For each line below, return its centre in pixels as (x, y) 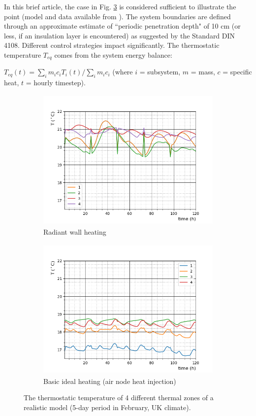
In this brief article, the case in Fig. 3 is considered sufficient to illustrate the (120, 6)
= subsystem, (160, 72)
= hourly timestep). (56, 83)
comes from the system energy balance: (113, 54)
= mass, (203, 72)
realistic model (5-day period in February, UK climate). (107, 407)
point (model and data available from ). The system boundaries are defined (117, 16)
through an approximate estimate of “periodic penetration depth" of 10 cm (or (122, 26)
